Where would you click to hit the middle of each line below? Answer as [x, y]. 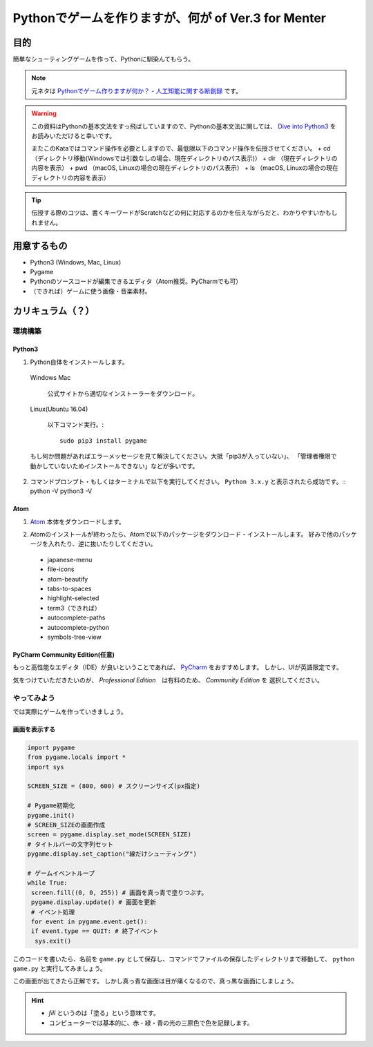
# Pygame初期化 [51, 806]
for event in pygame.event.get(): [89, 921]
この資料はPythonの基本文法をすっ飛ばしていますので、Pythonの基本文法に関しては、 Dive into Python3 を [184, 126]
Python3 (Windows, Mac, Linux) [76, 262]
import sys [46, 767]
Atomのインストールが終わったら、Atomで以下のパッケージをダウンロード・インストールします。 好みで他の [184, 535]
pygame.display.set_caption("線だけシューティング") [112, 854]
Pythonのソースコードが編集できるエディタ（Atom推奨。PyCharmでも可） [136, 281]
